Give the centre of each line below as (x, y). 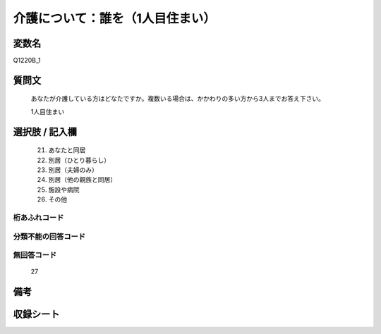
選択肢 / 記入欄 (45, 131)
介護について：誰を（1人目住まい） (115, 18)
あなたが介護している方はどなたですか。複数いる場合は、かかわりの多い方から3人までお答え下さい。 (177, 99)
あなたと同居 (67, 150)
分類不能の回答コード (49, 236)
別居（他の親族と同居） (82, 180)
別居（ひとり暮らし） (79, 160)
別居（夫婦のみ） (73, 170)
